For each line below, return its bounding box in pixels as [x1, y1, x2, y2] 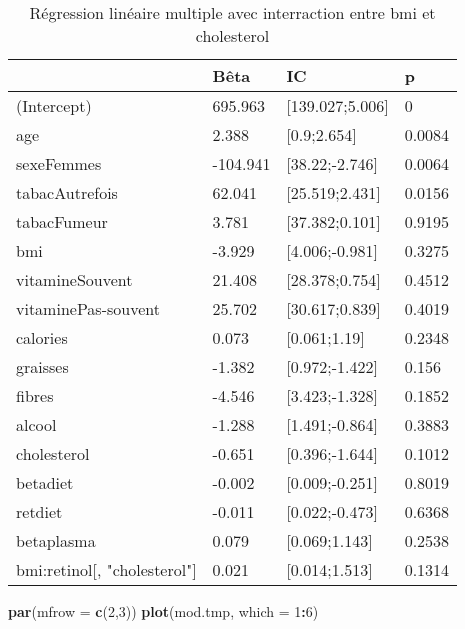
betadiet [16, 471, 74, 494]
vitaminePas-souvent [16, 297, 160, 320]
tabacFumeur [16, 210, 108, 233]
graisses [16, 355, 69, 378]
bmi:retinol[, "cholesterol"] [16, 558, 197, 581]
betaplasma [16, 529, 96, 552]
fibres [16, 384, 54, 407]
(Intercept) [16, 94, 92, 117]
